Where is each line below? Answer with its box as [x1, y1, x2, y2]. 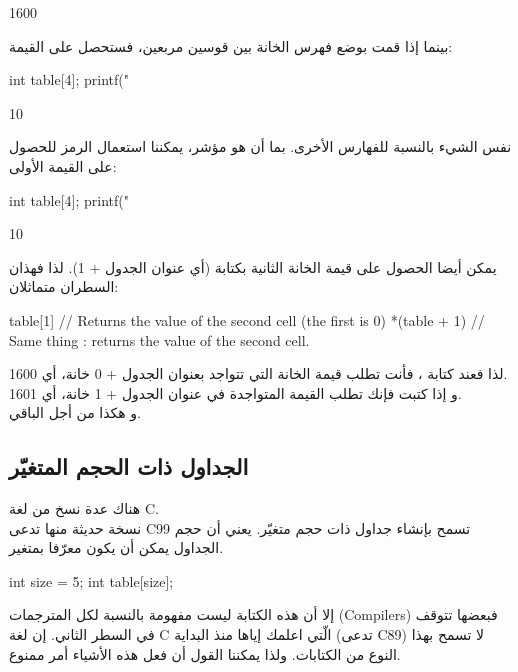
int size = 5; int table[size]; [9, 570, 174, 591]
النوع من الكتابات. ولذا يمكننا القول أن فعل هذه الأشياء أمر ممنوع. [9, 643, 401, 664]
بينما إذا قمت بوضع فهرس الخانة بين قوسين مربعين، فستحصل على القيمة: [9, 35, 453, 56]
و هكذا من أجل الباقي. [9, 402, 141, 423]
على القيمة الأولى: [9, 155, 117, 176]
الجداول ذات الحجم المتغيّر [9, 451, 249, 482]
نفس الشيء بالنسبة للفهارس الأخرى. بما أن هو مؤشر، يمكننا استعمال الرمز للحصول [9, 136, 512, 157]
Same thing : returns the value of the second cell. [9, 329, 310, 350]
